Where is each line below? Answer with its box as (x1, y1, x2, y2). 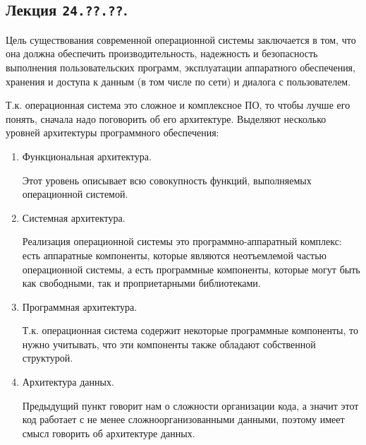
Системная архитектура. (22, 210, 126, 225)
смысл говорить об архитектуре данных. (22, 425, 195, 440)
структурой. (22, 350, 73, 365)
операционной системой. (22, 186, 128, 201)
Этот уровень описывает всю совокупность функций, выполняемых (22, 172, 312, 187)
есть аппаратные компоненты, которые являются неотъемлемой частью (22, 247, 327, 262)
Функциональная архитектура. (22, 148, 152, 163)
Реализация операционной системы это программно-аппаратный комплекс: (22, 234, 342, 249)
